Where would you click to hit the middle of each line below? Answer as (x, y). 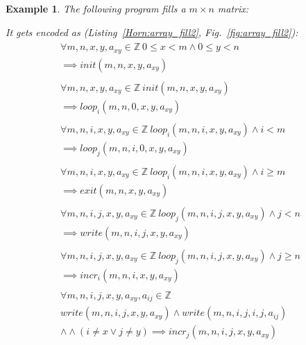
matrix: (233, 8)
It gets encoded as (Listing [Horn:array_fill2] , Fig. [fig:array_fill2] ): (152, 32)
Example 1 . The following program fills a (96, 8)
